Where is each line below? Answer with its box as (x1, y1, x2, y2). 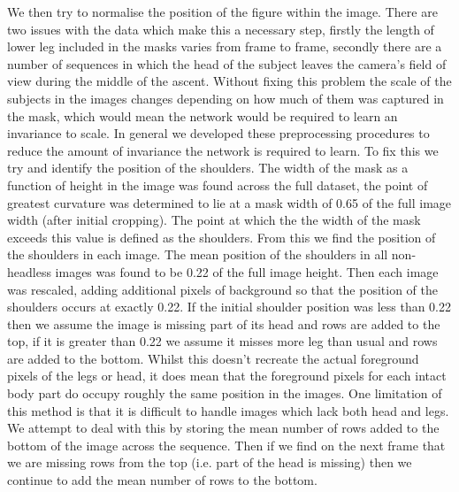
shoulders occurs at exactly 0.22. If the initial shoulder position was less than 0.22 (7, 297, 452, 316)
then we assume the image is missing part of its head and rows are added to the (7, 314, 440, 333)
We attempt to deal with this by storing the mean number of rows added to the (7, 419, 440, 437)
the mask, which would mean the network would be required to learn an (7, 106, 398, 125)
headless (7, 262, 51, 281)
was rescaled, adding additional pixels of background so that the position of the (7, 280, 439, 298)
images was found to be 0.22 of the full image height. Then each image (55, 262, 439, 281)
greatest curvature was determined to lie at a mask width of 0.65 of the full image (7, 193, 452, 211)
